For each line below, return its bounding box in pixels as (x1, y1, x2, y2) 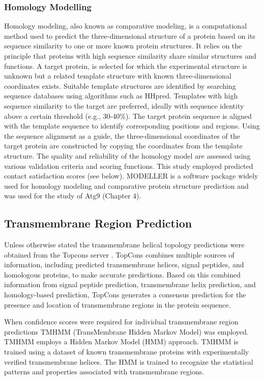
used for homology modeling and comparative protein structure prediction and (4, 180, 249, 191)
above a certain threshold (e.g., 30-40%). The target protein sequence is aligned (4, 110, 252, 121)
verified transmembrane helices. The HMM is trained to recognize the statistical (4, 356, 253, 367)
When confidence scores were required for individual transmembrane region (4, 316, 239, 327)
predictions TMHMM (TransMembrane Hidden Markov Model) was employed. (4, 326, 249, 337)
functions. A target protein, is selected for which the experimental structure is (4, 60, 247, 71)
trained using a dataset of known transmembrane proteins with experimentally (4, 346, 249, 357)
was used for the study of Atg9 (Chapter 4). (4, 190, 141, 201)
